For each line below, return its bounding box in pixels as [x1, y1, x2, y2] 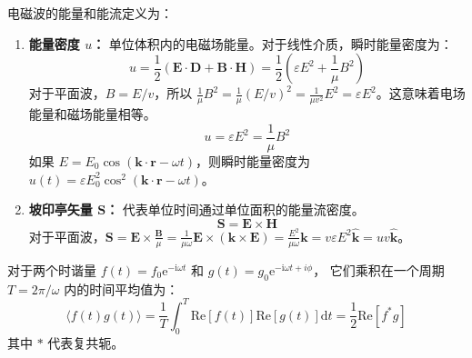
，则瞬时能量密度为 [196, 151, 311, 170]
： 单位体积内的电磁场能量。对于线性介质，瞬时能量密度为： [92, 34, 453, 53]
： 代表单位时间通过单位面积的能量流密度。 [105, 200, 365, 219]
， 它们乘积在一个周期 [313, 260, 445, 279]
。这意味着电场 [376, 84, 466, 103]
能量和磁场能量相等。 [28, 104, 156, 124]
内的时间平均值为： [64, 279, 179, 298]
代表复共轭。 [47, 333, 125, 352]
